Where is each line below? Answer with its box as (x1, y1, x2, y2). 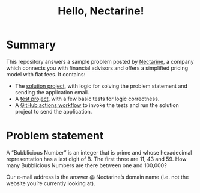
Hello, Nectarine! (58, 4, 144, 18)
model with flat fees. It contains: (6, 70, 86, 78)
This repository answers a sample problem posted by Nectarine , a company (6, 58, 194, 65)
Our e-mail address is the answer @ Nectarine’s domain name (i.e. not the (6, 173, 189, 180)
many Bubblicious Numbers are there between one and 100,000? (6, 161, 167, 169)
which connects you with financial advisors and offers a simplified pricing (6, 64, 189, 72)
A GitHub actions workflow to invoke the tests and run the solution (14, 101, 179, 109)
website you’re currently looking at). (6, 179, 95, 187)
